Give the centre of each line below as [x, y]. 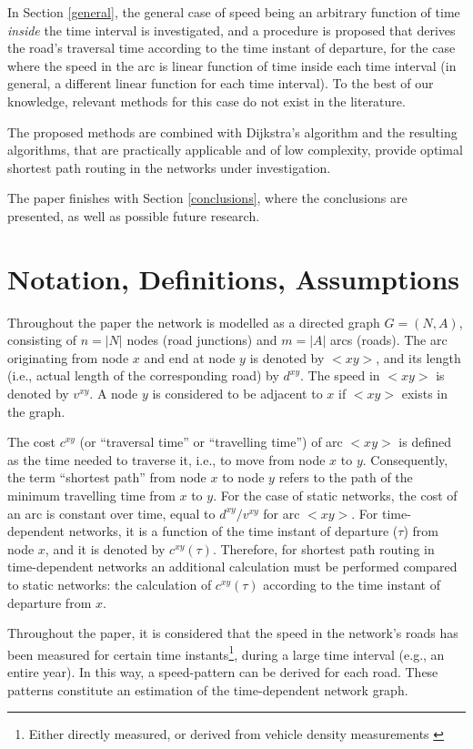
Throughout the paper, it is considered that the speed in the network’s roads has [233, 633]
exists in [425, 394]
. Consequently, [405, 459]
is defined [425, 442]
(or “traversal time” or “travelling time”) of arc [211, 442]
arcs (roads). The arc [389, 340]
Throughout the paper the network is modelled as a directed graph [194, 322]
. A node [114, 394]
